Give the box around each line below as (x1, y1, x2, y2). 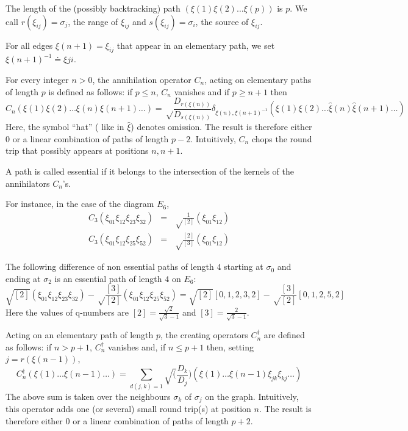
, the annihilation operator (92, 73, 191, 85)
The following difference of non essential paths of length (5, 260, 214, 273)
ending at (5, 272, 41, 284)
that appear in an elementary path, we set (116, 38, 275, 51)
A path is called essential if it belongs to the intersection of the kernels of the (5, 165, 295, 178)
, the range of (68, 15, 118, 27)
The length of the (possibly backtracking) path (5, 2, 181, 14)
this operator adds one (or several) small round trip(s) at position (5, 402, 251, 415)
